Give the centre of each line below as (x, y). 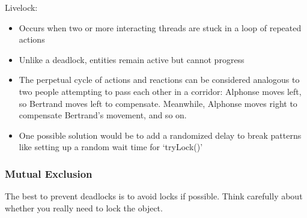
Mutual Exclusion (49, 173)
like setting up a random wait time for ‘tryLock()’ (111, 147)
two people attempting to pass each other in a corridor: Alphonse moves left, (160, 91)
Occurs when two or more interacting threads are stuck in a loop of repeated (160, 27)
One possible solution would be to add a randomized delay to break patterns (160, 135)
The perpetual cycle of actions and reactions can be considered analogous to (159, 80)
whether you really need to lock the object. (84, 207)
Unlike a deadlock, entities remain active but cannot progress (132, 59)
